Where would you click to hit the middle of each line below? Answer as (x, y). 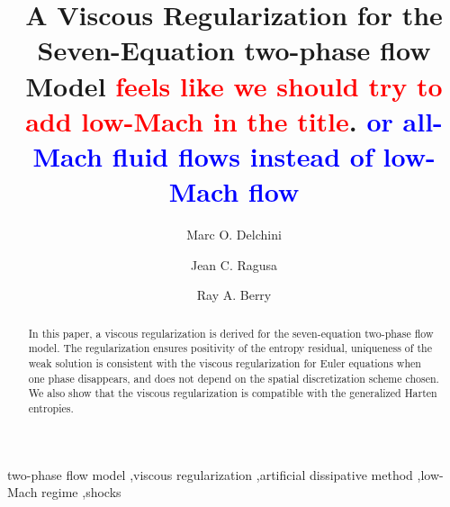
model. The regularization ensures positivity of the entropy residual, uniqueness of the (230, 348)
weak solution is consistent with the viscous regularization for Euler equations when (225, 362)
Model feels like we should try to (234, 85)
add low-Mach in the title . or (209, 120)
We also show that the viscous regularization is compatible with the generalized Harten (233, 393)
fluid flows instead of (243, 155)
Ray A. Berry (234, 295)
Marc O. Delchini (234, 235)
